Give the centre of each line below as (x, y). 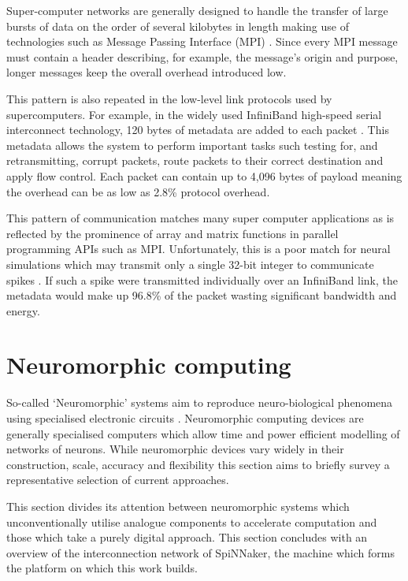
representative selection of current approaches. (118, 480)
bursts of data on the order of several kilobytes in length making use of (178, 26)
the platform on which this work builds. (102, 568)
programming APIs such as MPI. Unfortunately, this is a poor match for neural (198, 249)
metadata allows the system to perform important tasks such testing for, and (192, 145)
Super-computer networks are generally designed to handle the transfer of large (197, 10)
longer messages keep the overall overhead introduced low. (147, 72)
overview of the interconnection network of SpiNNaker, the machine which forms (200, 552)
